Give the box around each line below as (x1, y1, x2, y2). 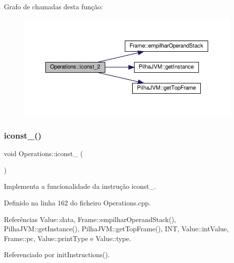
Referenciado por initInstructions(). (4, 249, 110, 260)
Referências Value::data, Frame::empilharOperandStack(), (4, 214, 176, 224)
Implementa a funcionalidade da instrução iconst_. (4, 181, 156, 191)
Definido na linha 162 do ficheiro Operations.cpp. (4, 197, 151, 207)
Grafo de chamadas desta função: (4, 1, 103, 11)
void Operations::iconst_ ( (4, 148, 83, 159)
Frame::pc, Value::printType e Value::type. (4, 233, 131, 243)
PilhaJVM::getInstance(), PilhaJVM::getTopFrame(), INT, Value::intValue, (4, 223, 229, 234)
